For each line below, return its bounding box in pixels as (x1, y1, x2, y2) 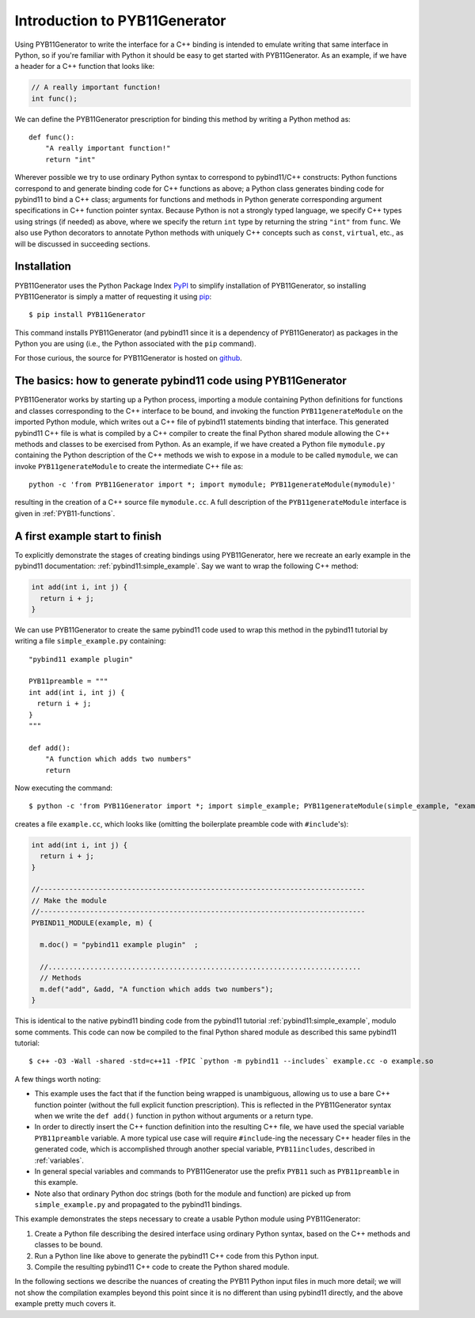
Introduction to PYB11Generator (14, 12, 226, 29)
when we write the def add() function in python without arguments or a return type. (34, 1110, 313, 1121)
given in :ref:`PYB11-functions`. (14, 508, 116, 518)
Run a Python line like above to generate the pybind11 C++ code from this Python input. (34, 1251, 320, 1260)
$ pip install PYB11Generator (28, 310, 146, 319)
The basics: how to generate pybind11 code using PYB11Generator (14, 374, 348, 388)
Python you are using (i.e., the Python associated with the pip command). (14, 339, 256, 349)
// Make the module (31, 896, 107, 905)
